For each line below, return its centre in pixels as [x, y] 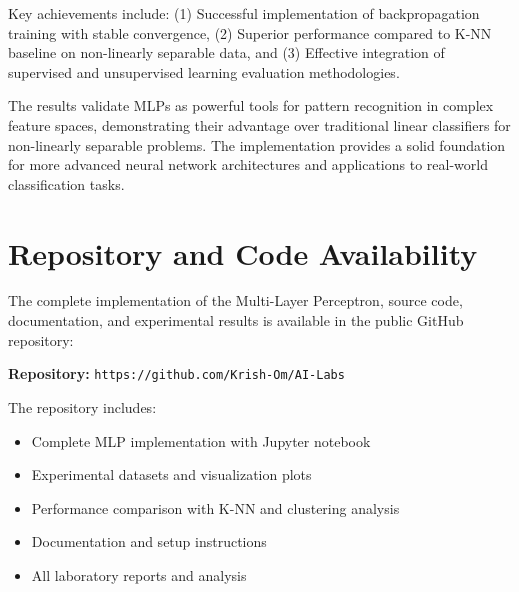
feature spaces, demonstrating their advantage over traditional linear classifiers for [259, 124]
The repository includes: [82, 406]
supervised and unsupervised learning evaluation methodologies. [204, 71]
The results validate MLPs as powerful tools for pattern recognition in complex [251, 105]
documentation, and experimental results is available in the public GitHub [236, 320]
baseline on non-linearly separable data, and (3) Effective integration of [226, 52]
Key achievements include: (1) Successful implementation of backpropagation [244, 13]
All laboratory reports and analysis [139, 574]
